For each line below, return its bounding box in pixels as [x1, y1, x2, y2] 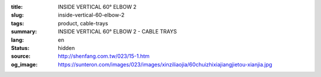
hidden [58, 44, 75, 51]
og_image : [11, 61, 38, 68]
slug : [11, 12, 24, 19]
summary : [11, 28, 37, 35]
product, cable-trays [58, 19, 108, 26]
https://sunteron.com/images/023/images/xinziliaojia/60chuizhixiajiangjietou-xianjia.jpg [58, 61, 273, 68]
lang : [11, 36, 24, 43]
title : [11, 4, 23, 10]
